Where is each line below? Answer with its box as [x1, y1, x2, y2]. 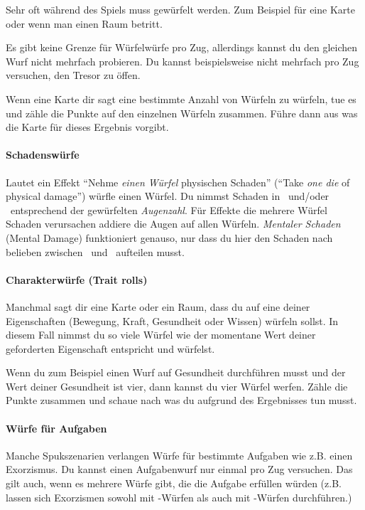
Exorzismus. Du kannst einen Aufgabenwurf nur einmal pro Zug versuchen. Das [6, 462, 353, 477]
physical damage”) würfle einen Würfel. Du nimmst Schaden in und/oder [6, 188, 329, 203]
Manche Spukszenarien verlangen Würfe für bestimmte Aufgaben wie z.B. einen [6, 447, 353, 462]
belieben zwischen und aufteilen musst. [6, 244, 185, 259]
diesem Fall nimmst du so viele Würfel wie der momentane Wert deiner [6, 327, 316, 342]
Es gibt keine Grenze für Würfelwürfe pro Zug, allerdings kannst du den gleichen [6, 40, 358, 55]
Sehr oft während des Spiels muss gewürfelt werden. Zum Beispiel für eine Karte [6, 2, 355, 16]
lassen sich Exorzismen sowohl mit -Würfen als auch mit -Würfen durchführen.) [6, 489, 352, 504]
